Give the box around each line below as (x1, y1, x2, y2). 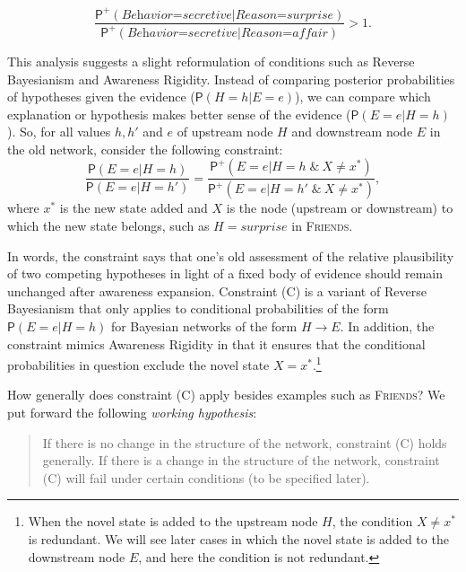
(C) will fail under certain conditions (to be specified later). (42, 468, 370, 487)
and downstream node (291, 122, 413, 141)
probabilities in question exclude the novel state (7, 355, 270, 374)
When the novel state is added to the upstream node (28, 512, 318, 531)
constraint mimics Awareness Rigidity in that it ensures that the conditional (7, 334, 426, 353)
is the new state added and (59, 198, 208, 217)
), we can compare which (294, 87, 431, 106)
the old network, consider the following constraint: (7, 139, 283, 158)
